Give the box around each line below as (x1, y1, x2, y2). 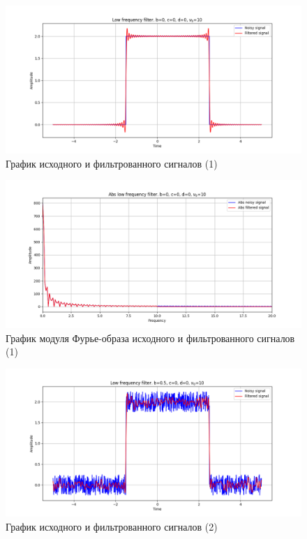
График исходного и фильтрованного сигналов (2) (6, 519, 218, 533)
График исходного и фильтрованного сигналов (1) (6, 156, 218, 170)
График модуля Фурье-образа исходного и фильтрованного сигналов (6, 330, 295, 345)
